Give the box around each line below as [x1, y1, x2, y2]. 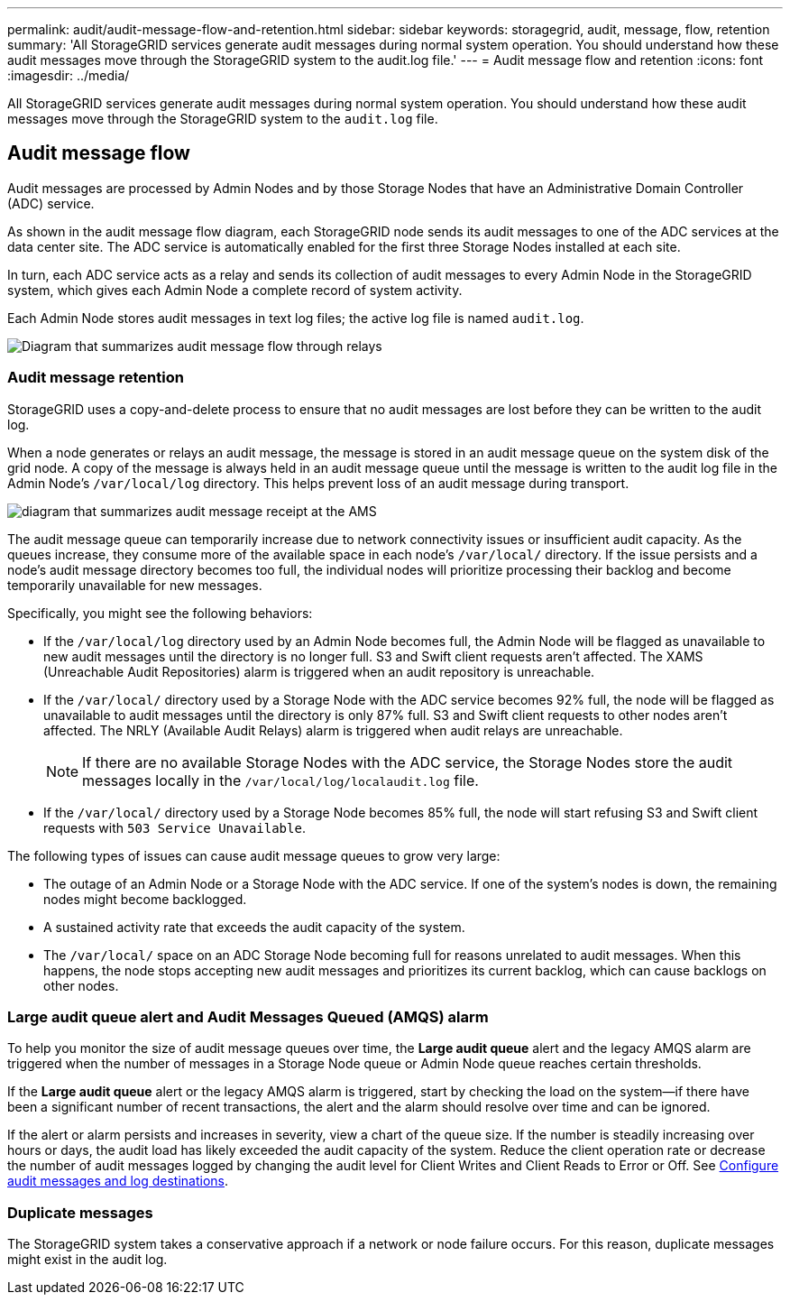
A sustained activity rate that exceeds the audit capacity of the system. [43, 919, 465, 935]
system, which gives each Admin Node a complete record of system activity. [7, 282, 463, 298]
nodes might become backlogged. [43, 891, 247, 907]
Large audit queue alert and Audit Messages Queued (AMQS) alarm [7, 1007, 489, 1026]
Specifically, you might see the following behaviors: [7, 605, 313, 621]
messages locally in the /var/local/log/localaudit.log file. [82, 771, 479, 790]
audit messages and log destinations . [7, 1173, 229, 1189]
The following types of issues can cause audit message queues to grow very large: [7, 847, 501, 863]
